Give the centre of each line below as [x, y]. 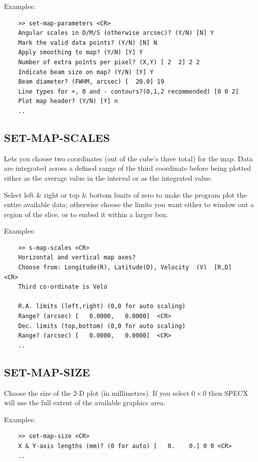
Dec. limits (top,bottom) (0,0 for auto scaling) [102, 326]
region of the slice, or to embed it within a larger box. [86, 214]
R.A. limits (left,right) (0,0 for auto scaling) [102, 306]
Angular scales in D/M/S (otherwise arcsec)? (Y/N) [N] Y [116, 33]
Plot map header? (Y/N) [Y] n [68, 101]
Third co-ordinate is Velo [63, 287]
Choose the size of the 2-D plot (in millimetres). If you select [97, 393]
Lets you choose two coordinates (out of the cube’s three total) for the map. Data [129, 158]
